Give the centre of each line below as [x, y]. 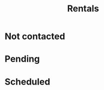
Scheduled [27, 82]
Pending [22, 59]
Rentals [83, 9]
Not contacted [35, 36]
